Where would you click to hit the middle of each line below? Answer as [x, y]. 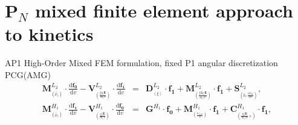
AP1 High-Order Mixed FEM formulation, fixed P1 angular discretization [141, 63]
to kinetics [49, 34]
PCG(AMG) [28, 74]
